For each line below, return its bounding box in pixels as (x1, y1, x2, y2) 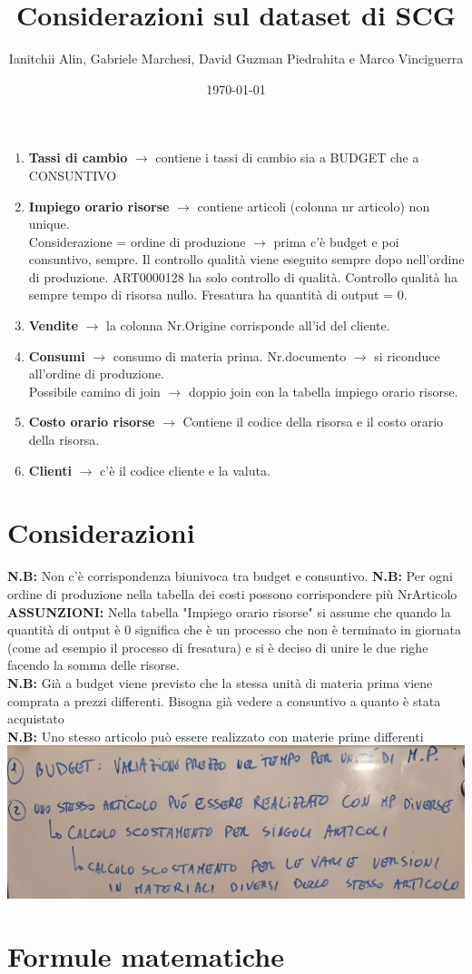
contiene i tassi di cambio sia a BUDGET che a (155, 148, 419, 167)
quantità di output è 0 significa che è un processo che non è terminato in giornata (7, 620, 462, 639)
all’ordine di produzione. (28, 364, 164, 383)
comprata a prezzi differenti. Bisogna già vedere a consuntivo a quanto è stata (7, 691, 441, 710)
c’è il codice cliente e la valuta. (100, 460, 270, 479)
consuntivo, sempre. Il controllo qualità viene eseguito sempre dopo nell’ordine (28, 250, 465, 269)
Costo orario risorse (28, 412, 155, 431)
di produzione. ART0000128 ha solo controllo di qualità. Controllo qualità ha (28, 267, 457, 286)
